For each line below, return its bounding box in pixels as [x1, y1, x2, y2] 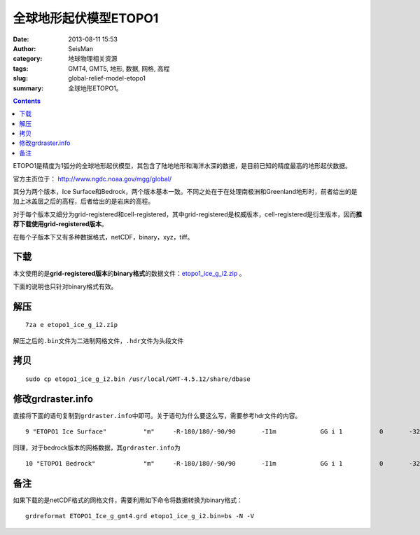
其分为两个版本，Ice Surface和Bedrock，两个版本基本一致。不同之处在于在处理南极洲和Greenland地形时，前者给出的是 [13, 188, 358, 196]
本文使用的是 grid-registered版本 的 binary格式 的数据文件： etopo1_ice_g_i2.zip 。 [13, 270, 246, 278]
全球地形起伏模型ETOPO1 [13, 11, 159, 26]
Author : [13, 44, 36, 53]
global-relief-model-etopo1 [68, 74, 146, 83]
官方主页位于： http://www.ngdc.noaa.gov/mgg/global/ [13, 174, 172, 183]
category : [13, 55, 43, 63]
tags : [13, 64, 29, 73]
